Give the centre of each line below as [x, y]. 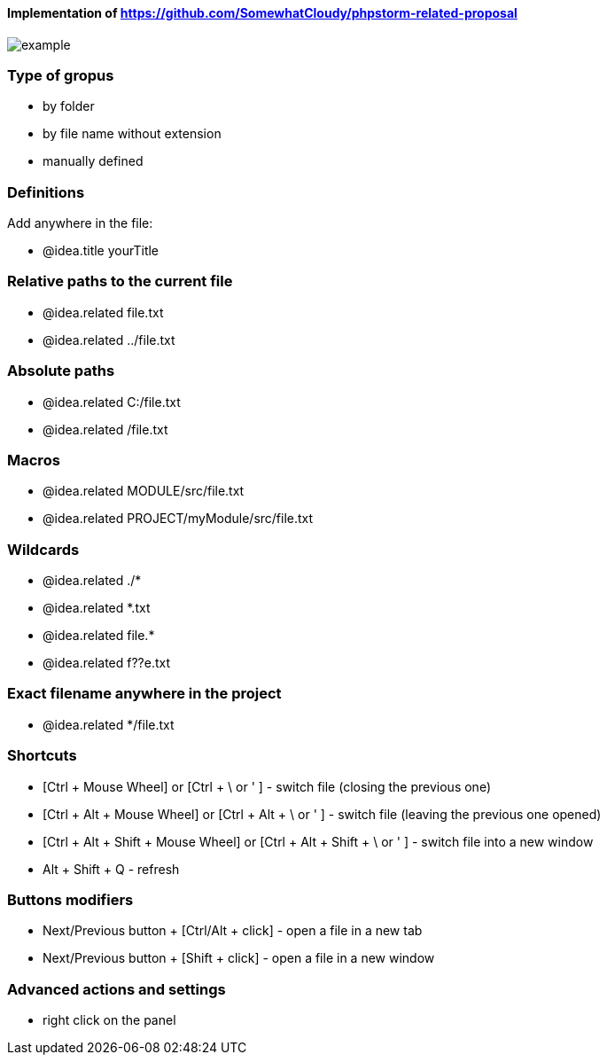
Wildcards [43, 549]
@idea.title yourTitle [101, 251]
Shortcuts [42, 756]
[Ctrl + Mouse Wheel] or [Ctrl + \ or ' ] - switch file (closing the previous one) [267, 786]
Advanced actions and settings [117, 989]
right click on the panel [109, 1020]
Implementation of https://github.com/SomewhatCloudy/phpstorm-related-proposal [262, 13]
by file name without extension [132, 134]
